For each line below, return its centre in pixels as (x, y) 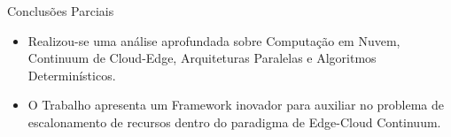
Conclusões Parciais (61, 11)
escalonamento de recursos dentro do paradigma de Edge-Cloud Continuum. (234, 122)
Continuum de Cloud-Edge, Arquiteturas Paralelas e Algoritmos (202, 58)
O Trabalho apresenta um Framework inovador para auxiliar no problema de (236, 105)
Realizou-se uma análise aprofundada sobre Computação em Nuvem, (214, 40)
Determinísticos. (72, 75)
